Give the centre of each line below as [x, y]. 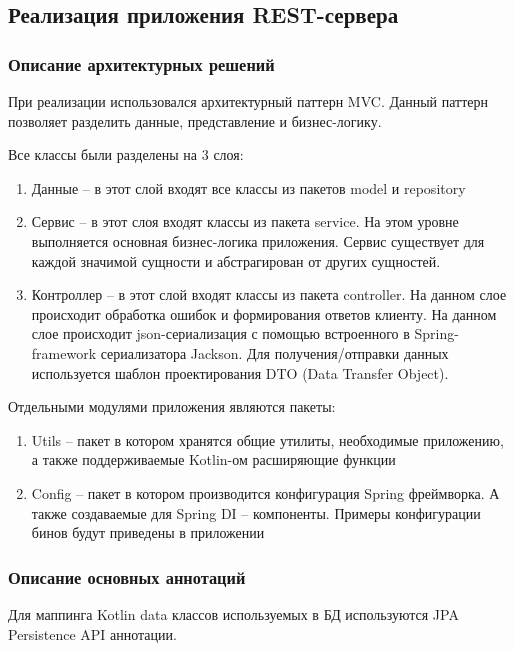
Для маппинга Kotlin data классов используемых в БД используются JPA [233, 613]
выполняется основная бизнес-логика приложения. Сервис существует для [258, 240]
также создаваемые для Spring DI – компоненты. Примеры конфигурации [256, 512]
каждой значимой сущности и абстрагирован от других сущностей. [236, 260]
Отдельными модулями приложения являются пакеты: [172, 406]
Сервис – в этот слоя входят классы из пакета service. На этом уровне [245, 221]
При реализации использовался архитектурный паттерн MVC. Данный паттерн [248, 101]
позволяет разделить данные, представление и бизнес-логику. [195, 120]
